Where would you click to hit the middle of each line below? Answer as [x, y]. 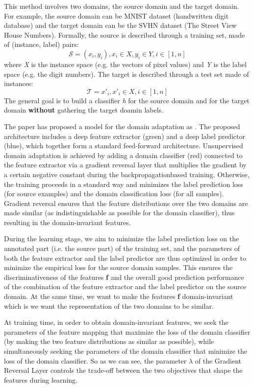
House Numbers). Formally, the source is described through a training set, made [125, 34]
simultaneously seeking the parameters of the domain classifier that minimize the [126, 351]
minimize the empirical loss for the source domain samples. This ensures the [118, 267]
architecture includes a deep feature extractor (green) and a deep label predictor [125, 136]
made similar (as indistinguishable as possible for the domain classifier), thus [119, 213]
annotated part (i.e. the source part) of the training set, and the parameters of [122, 248]
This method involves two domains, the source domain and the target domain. [122, 6]
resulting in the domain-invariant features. [67, 222]
